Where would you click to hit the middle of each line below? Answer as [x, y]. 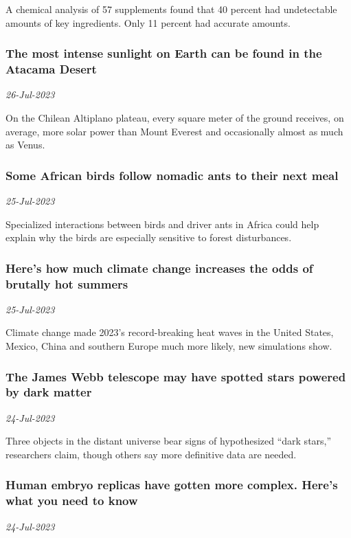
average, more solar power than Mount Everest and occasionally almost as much [174, 131]
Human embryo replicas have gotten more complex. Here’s [172, 485]
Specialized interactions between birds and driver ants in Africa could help [162, 224]
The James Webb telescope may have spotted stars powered [176, 376]
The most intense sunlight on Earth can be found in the [164, 53]
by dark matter [49, 392]
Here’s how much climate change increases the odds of [159, 268]
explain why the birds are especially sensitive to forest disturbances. [149, 237]
